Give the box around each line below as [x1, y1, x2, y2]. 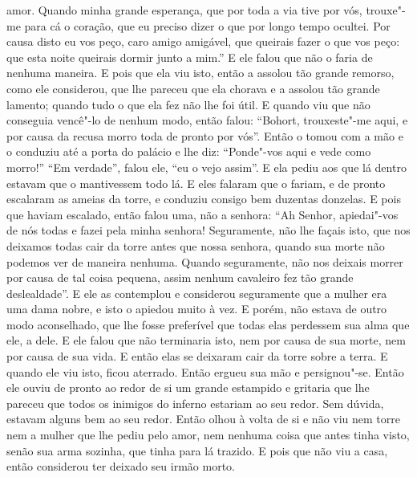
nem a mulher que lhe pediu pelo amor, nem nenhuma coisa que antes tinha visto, [6, 426, 410, 443]
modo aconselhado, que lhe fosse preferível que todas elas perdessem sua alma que [6, 316, 410, 332]
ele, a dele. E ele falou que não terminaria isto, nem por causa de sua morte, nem [6, 332, 406, 349]
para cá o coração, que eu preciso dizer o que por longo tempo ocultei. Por [24, 17, 391, 34]
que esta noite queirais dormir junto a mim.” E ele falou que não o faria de [6, 48, 373, 65]
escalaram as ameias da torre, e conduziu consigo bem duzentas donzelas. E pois [6, 190, 401, 207]
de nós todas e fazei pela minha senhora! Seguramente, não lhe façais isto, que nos [6, 222, 411, 238]
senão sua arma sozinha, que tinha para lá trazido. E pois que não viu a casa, [6, 442, 388, 459]
